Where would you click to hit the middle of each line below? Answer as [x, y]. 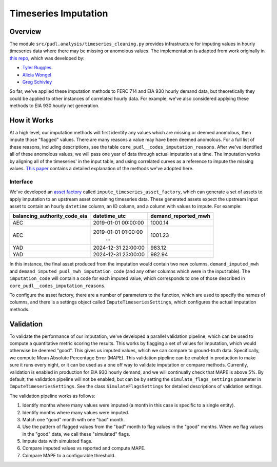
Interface [21, 181]
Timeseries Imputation [59, 13]
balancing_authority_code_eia [50, 216]
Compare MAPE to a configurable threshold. [69, 455]
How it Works [31, 120]
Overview [25, 32]
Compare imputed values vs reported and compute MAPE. [84, 448]
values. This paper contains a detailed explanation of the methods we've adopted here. [102, 169]
